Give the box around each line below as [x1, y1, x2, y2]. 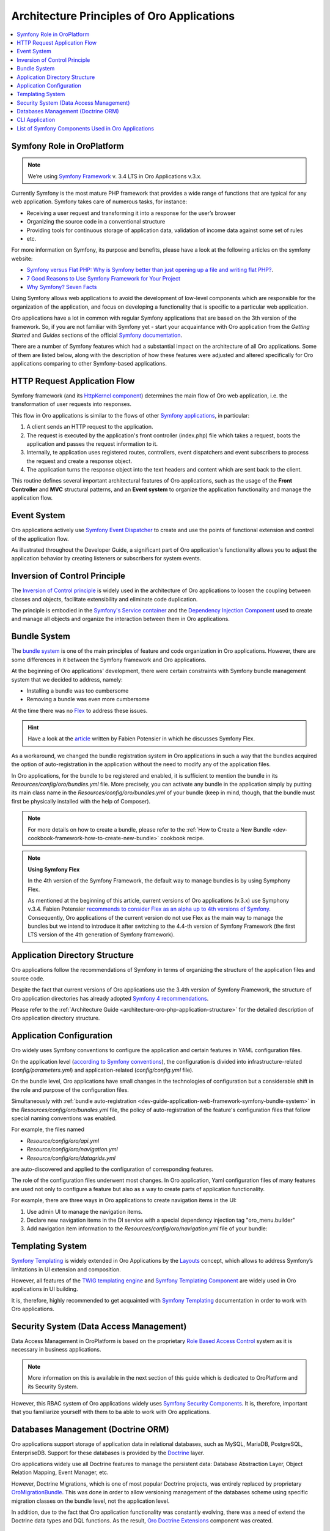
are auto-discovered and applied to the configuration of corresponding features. [11, 1165, 214, 1173]
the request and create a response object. [26, 457, 133, 465]
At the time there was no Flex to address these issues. [11, 707, 148, 714]
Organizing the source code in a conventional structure [26, 218, 166, 225]
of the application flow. [11, 535, 70, 542]
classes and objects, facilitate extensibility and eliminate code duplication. [11, 595, 198, 603]
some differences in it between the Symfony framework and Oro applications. [11, 656, 207, 663]
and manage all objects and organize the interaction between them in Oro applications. [11, 615, 230, 623]
